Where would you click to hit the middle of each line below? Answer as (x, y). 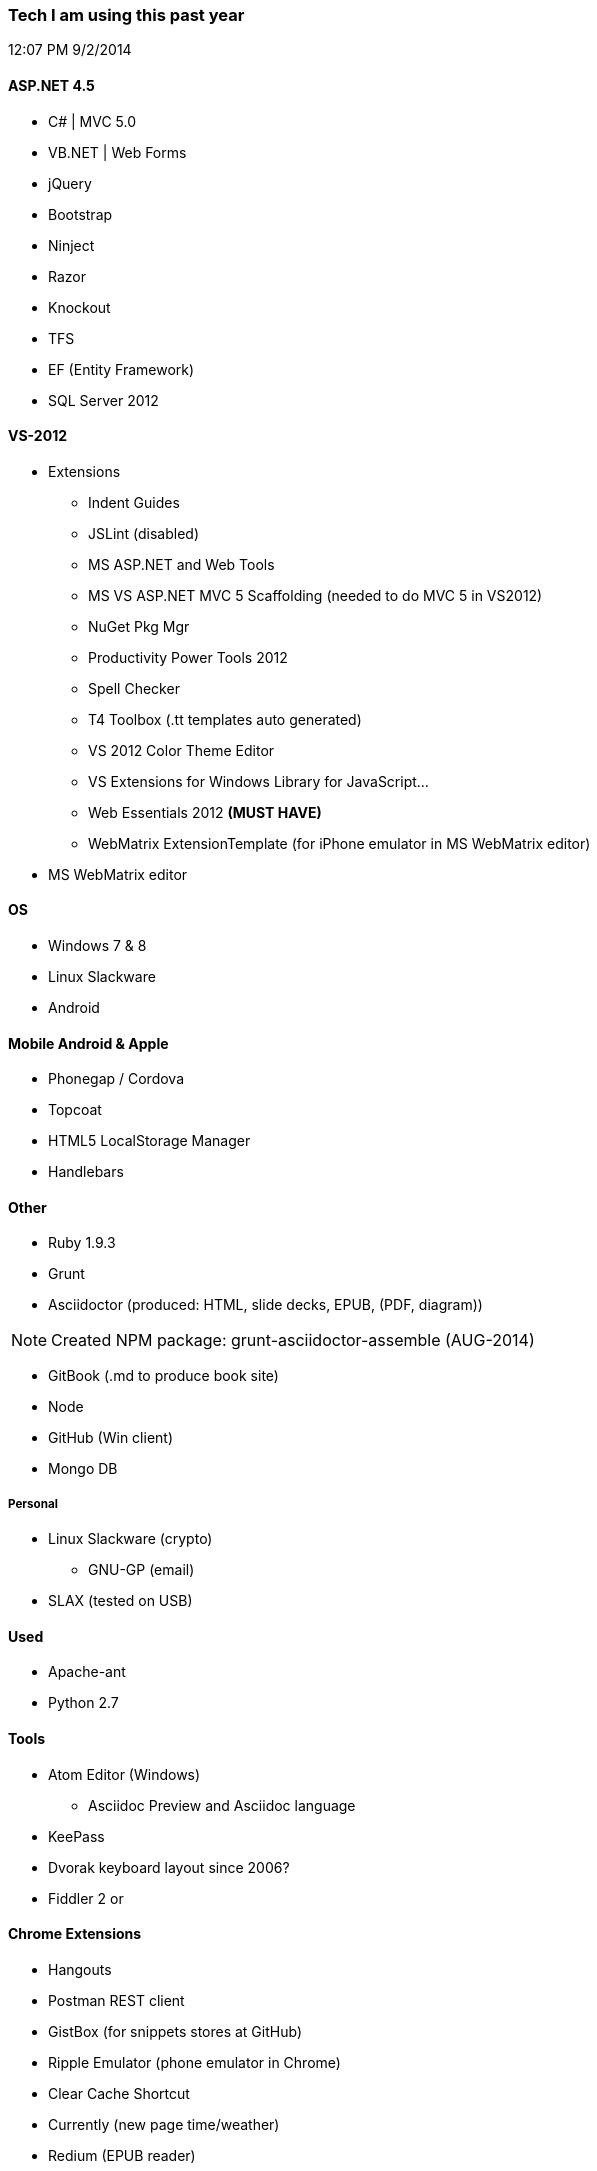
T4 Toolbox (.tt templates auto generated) (225, 719)
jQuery (70, 183)
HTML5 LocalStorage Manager (149, 1141)
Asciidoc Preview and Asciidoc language (222, 1805)
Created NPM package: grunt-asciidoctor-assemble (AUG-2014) (293, 1340)
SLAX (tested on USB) (120, 1601)
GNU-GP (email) (141, 1570)
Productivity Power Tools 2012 (188, 657)
